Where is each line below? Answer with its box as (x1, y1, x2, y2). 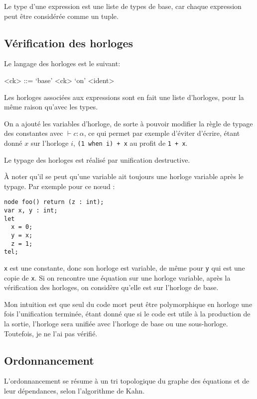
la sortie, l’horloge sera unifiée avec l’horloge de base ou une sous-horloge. (4, 318, 228, 329)
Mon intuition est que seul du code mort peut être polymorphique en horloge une (4, 299, 253, 309)
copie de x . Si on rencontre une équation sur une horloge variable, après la (4, 272, 231, 283)
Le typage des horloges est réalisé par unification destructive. (4, 154, 190, 165)
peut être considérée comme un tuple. (4, 10, 119, 21)
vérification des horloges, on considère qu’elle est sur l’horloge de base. (4, 282, 219, 293)
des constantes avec (4, 128, 63, 138)
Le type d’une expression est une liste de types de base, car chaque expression (4, 1, 242, 11)
